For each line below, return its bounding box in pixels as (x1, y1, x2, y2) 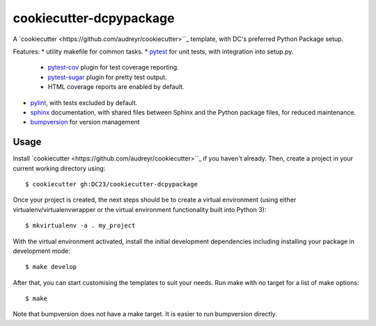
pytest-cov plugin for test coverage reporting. (47, 63, 179, 72)
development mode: (13, 247, 71, 255)
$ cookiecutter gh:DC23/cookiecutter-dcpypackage (25, 180, 198, 188)
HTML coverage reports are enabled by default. (47, 83, 185, 91)
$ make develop (25, 263, 77, 271)
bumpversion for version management (30, 118, 140, 127)
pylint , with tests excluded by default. (30, 98, 138, 107)
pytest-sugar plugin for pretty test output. (47, 73, 167, 81)
